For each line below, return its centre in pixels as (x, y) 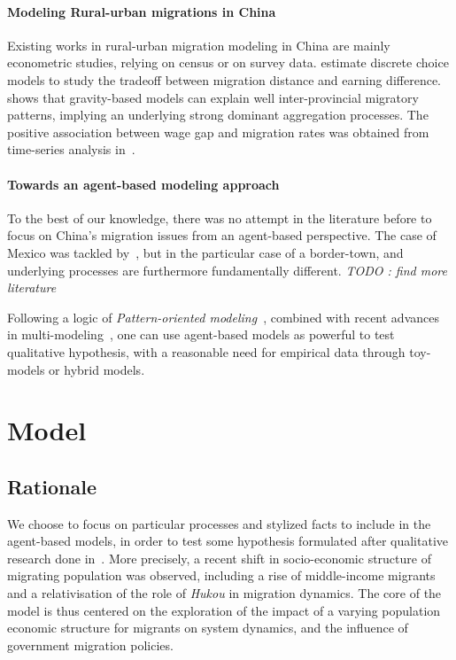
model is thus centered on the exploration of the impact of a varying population (224, 610)
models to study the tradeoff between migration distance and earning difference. (224, 79)
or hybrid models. (97, 369)
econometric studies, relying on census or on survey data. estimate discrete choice (228, 62)
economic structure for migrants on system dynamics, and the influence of (208, 628)
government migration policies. (90, 644)
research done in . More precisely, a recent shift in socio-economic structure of (219, 558)
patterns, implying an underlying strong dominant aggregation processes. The (218, 115)
